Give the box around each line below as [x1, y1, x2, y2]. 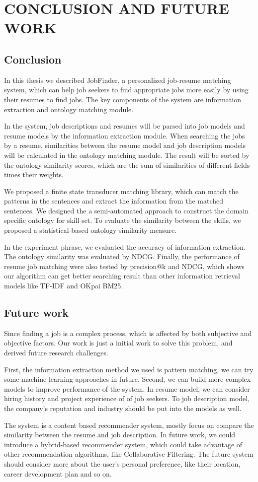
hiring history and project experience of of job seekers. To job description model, [4, 393, 250, 404]
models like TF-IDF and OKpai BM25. [4, 280, 123, 291]
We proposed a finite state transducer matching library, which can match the [4, 186, 239, 196]
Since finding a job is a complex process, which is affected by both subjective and [4, 328, 252, 338]
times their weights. [4, 169, 64, 180]
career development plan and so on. [4, 468, 112, 479]
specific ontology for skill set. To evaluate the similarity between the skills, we [4, 215, 241, 225]
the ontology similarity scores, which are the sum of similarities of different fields [4, 159, 250, 170]
